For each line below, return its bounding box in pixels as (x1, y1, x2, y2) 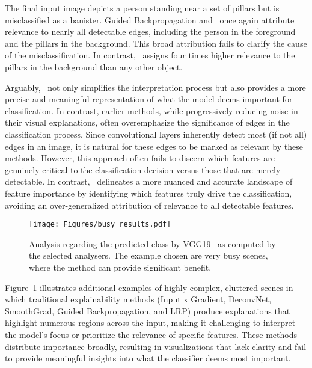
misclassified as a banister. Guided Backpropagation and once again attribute (5, 13, 295, 26)
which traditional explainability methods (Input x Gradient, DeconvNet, (5, 293, 272, 305)
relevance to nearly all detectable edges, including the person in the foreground (5, 25, 296, 38)
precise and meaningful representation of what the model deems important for (5, 93, 293, 105)
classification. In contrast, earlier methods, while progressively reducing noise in (5, 104, 298, 117)
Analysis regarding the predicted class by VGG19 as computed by (29, 237, 276, 250)
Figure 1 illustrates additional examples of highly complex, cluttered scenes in (5, 281, 293, 293)
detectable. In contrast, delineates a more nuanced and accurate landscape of (5, 175, 293, 188)
